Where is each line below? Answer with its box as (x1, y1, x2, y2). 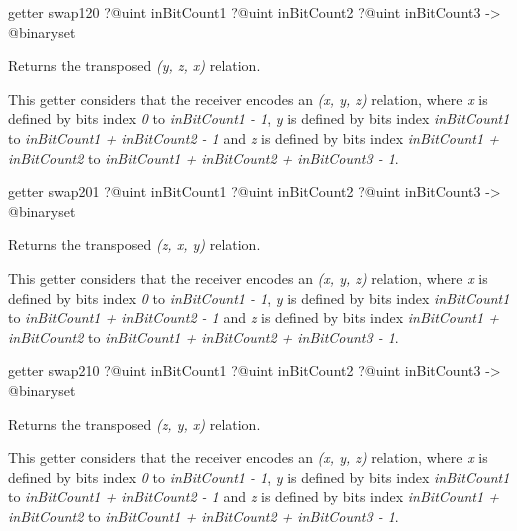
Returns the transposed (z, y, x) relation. (8, 413, 261, 434)
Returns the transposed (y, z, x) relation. (8, 55, 261, 76)
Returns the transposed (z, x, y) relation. (8, 234, 261, 255)
